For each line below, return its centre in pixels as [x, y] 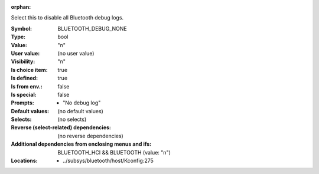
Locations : [24, 161]
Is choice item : [29, 70]
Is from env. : [27, 86]
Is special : [24, 94]
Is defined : [25, 78]
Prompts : [23, 103]
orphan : [21, 7]
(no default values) [80, 111]
